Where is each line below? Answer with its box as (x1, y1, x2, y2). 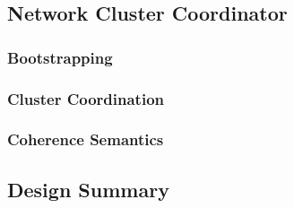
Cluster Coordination (7, 87, 164, 109)
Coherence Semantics (7, 128, 164, 151)
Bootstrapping (7, 46, 113, 68)
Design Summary (7, 175, 169, 203)
